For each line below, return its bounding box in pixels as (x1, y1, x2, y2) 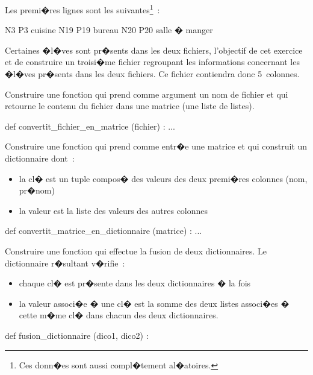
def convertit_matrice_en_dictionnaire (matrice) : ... (5, 224, 202, 237)
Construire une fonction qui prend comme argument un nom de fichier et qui (5, 87, 288, 100)
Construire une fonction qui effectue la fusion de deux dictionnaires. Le (5, 244, 267, 257)
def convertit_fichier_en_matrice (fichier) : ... (5, 119, 175, 132)
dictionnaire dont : (5, 152, 75, 164)
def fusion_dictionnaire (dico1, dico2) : (5, 329, 149, 341)
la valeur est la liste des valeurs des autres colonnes (19, 204, 208, 216)
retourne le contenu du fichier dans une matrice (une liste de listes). (5, 99, 255, 112)
